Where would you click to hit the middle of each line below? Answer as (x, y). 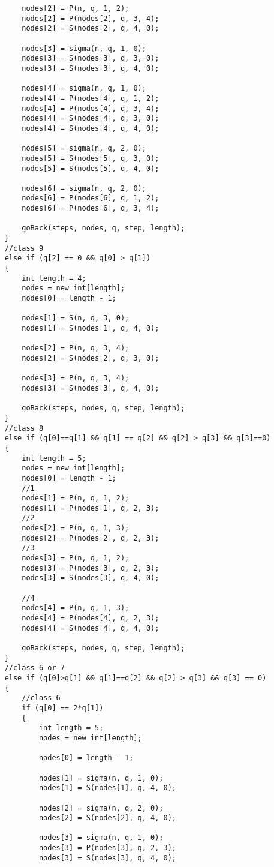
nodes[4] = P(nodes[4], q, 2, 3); (91, 618)
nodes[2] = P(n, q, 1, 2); (76, 8)
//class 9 (24, 248)
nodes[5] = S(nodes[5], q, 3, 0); (91, 158)
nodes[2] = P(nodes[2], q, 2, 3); (91, 538)
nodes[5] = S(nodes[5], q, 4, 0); (91, 168)
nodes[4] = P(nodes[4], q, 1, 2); (91, 98)
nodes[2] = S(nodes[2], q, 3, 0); (91, 358)
